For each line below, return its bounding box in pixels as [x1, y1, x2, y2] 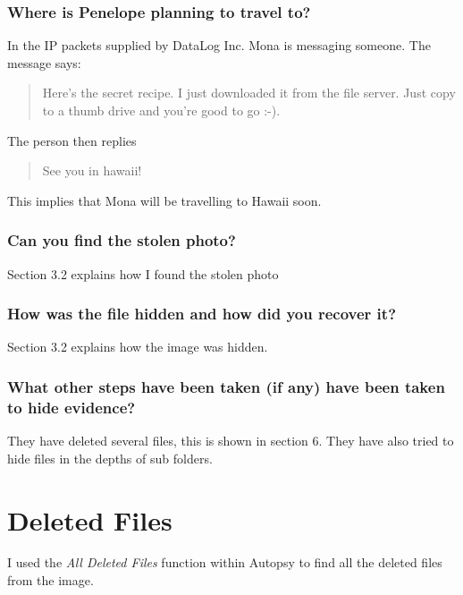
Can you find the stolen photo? [7, 229, 236, 251]
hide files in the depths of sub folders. [7, 448, 213, 467]
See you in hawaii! [42, 161, 142, 180]
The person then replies [7, 131, 137, 149]
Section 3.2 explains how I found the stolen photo [7, 264, 279, 283]
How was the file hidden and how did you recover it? [7, 302, 397, 325]
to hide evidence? [7, 395, 136, 418]
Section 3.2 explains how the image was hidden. [7, 337, 268, 356]
